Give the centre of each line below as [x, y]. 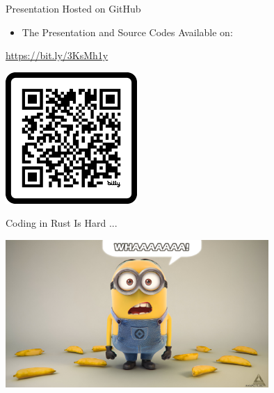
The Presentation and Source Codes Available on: [127, 32]
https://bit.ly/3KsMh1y [57, 55]
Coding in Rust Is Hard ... [62, 223]
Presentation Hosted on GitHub [73, 8]
